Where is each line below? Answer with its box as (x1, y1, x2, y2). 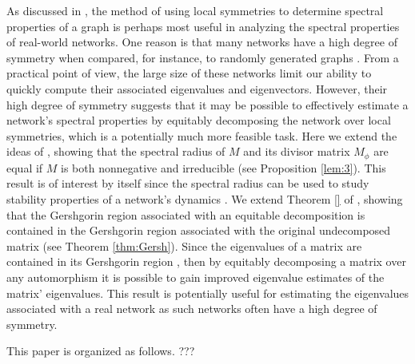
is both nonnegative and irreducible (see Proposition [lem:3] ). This (61, 159, 386, 176)
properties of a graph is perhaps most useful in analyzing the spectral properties (6, 18, 400, 34)
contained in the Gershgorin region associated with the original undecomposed (6, 222, 391, 239)
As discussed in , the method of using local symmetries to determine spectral (6, 2, 384, 18)
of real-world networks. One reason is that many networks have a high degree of (6, 34, 397, 50)
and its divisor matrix (243, 143, 350, 160)
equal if (6, 159, 43, 176)
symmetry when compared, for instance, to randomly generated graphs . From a (6, 49, 399, 65)
